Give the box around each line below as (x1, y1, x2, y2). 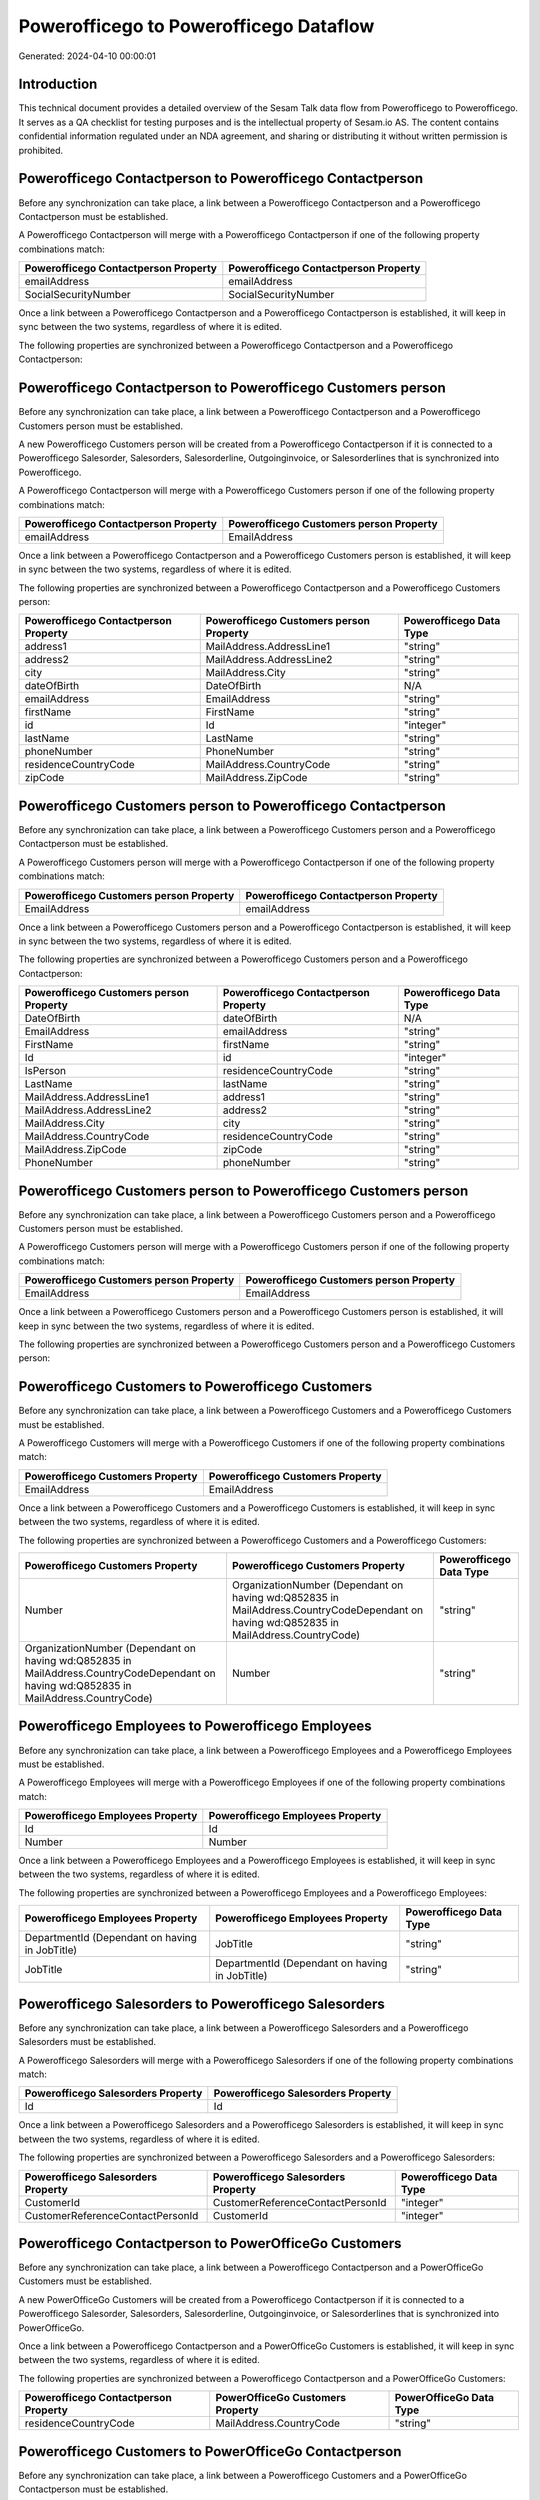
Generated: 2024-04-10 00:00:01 (18, 50, 157, 62)
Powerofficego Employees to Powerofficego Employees (18, 1718, 372, 1735)
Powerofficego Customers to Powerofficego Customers (18, 1378, 373, 1395)
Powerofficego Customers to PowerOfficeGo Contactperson (18, 2443, 402, 2460)
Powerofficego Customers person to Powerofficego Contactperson (18, 797, 446, 814)
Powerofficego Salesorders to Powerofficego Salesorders (18, 1995, 385, 2012)
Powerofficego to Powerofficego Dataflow (18, 15, 375, 37)
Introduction (18, 76, 98, 93)
